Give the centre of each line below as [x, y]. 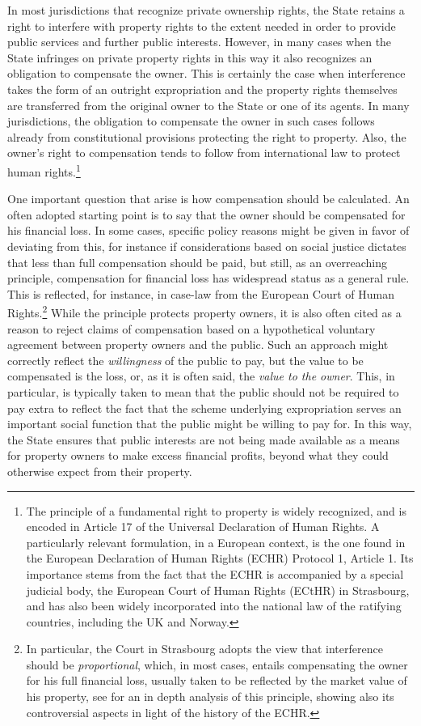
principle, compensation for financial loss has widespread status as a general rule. [208, 278]
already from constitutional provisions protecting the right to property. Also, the [207, 136]
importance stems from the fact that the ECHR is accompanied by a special [215, 573]
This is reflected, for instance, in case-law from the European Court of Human [201, 293]
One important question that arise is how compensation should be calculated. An [208, 199]
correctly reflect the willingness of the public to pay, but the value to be [185, 360]
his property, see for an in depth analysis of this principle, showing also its [210, 696]
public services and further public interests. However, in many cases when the [200, 42]
